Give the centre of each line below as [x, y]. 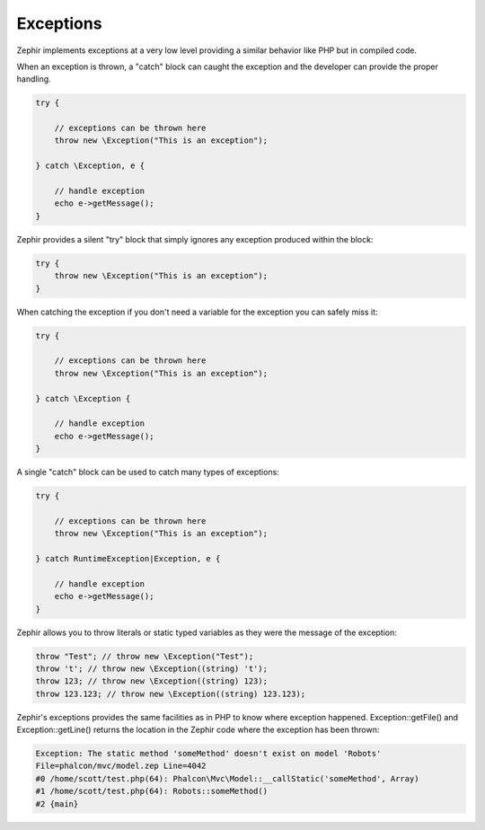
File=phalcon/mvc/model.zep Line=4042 [121, 766]
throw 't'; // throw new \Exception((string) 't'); [152, 668]
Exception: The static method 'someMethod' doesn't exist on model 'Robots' [208, 754]
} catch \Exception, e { [90, 166]
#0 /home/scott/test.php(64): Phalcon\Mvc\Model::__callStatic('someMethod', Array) [227, 778]
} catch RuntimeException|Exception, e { [128, 558]
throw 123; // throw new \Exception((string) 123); [152, 681]
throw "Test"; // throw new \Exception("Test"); [145, 656]
